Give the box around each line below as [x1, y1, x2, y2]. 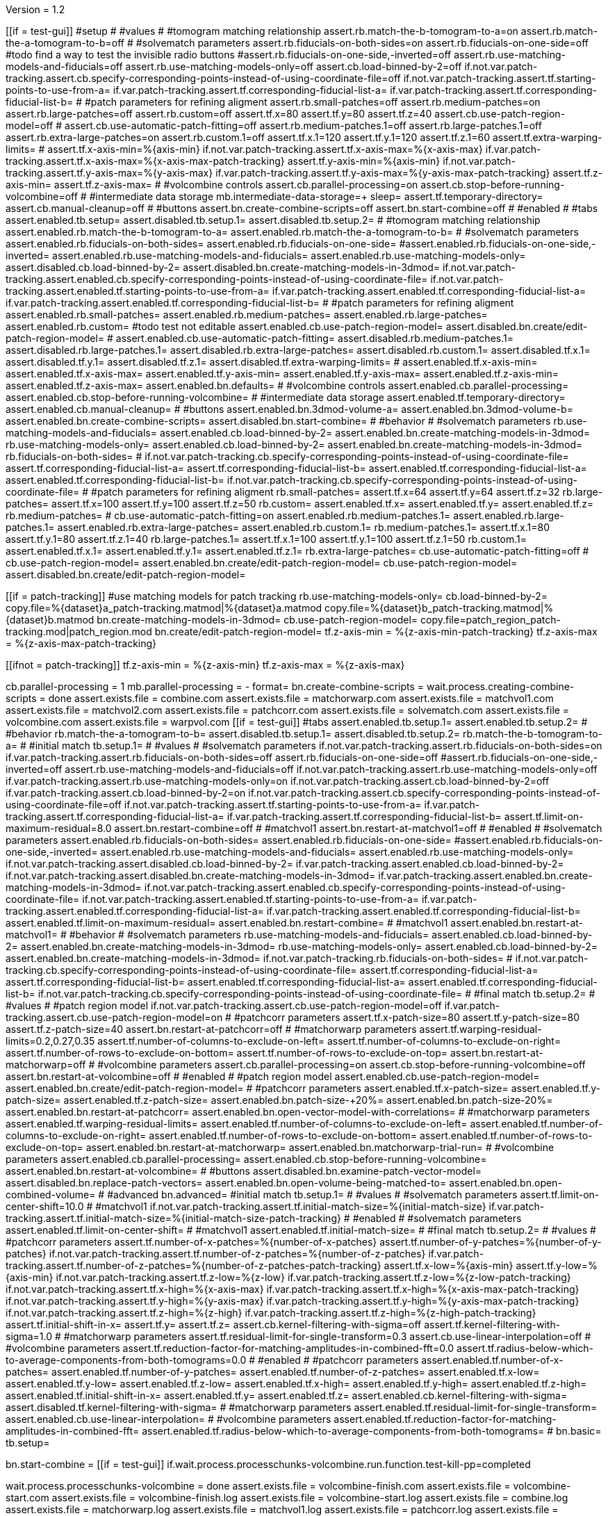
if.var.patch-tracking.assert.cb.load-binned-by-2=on [6, 787, 246, 799]
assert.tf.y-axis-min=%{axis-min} [287, 155, 441, 167]
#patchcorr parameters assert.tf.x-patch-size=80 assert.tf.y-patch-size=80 [233, 1011, 580, 1023]
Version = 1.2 [6, 3, 65, 15]
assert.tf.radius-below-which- [457, 1342, 593, 1354]
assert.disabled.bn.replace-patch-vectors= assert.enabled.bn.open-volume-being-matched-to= [6, 1177, 447, 1189]
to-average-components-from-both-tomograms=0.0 [6, 1354, 247, 1366]
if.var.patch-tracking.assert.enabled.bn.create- [378, 870, 593, 881]
